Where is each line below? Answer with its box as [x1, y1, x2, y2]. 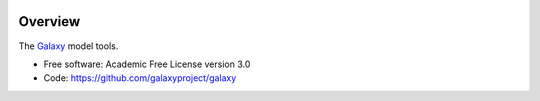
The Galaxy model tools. [18, 40, 119, 52]
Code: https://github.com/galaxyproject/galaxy [43, 72, 237, 84]
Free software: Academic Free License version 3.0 [43, 58, 251, 70]
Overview [18, 13, 81, 30]
